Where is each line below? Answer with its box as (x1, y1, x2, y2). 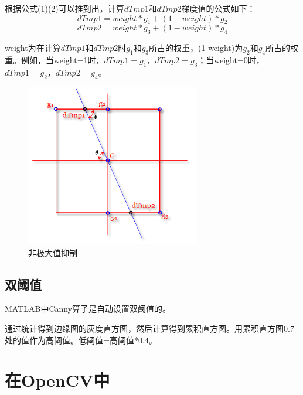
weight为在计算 (5, 42, 61, 54)
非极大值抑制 (28, 246, 77, 258)
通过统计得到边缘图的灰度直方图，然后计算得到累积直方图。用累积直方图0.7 (5, 322, 294, 334)
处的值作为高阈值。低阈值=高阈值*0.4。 (5, 333, 157, 346)
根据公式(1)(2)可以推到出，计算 (5, 2, 124, 14)
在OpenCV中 (5, 368, 110, 392)
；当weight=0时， (198, 53, 264, 66)
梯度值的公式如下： (181, 2, 256, 14)
